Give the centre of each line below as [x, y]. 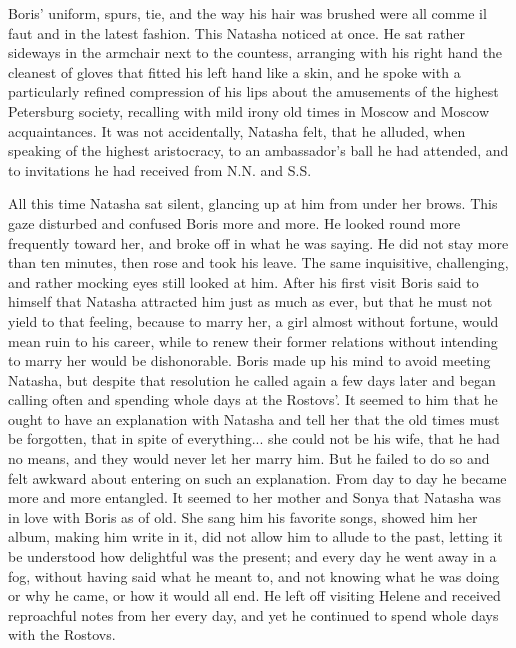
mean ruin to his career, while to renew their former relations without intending [253, 340]
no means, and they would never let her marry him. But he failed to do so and [249, 458]
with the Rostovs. [62, 634]
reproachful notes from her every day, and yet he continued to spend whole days [253, 614]
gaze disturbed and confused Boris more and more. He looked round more [234, 222]
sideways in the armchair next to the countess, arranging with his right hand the [255, 52]
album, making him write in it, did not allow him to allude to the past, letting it [255, 536]
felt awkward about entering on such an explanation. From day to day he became [257, 477]
